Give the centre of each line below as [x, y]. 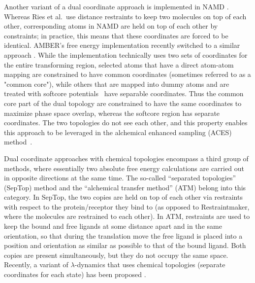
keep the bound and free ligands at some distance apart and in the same [113, 226]
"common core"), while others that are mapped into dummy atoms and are [117, 84]
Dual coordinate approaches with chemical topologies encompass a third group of [126, 158]
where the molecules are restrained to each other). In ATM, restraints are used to [127, 216]
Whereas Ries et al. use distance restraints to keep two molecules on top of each [125, 16]
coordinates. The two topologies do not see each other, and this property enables [126, 123]
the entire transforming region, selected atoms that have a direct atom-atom [119, 64]
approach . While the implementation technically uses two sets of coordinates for [126, 54]
